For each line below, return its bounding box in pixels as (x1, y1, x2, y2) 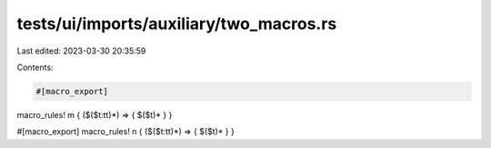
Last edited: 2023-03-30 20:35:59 (16, 45, 146, 56)
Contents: (16, 62, 54, 73)
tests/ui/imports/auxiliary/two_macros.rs (16, 14, 337, 34)
